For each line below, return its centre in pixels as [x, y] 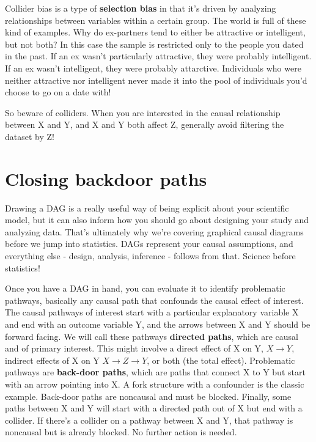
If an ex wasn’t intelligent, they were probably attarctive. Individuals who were [153, 68]
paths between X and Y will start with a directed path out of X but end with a [154, 408]
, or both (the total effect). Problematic [221, 360]
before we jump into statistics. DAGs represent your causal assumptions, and [149, 244]
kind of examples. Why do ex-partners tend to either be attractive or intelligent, [155, 32]
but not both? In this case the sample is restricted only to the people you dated [154, 44]
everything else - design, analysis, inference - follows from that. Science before [150, 256]
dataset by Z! [30, 136]
